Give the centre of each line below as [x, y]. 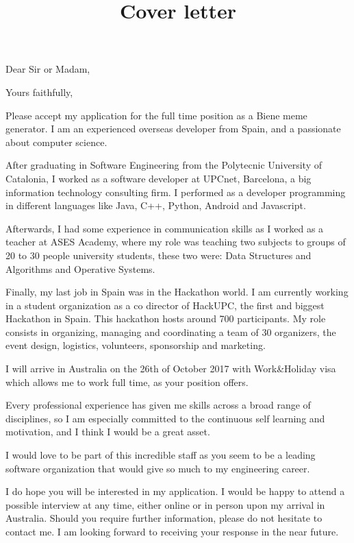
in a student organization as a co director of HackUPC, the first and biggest [165, 305]
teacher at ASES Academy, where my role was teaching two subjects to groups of [176, 242]
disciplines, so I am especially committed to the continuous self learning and [165, 418]
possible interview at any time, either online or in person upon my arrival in [165, 504]
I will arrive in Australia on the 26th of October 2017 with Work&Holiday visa [171, 369]
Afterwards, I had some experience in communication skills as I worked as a [165, 228]
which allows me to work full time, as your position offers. [127, 382]
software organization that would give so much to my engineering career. [158, 468]
